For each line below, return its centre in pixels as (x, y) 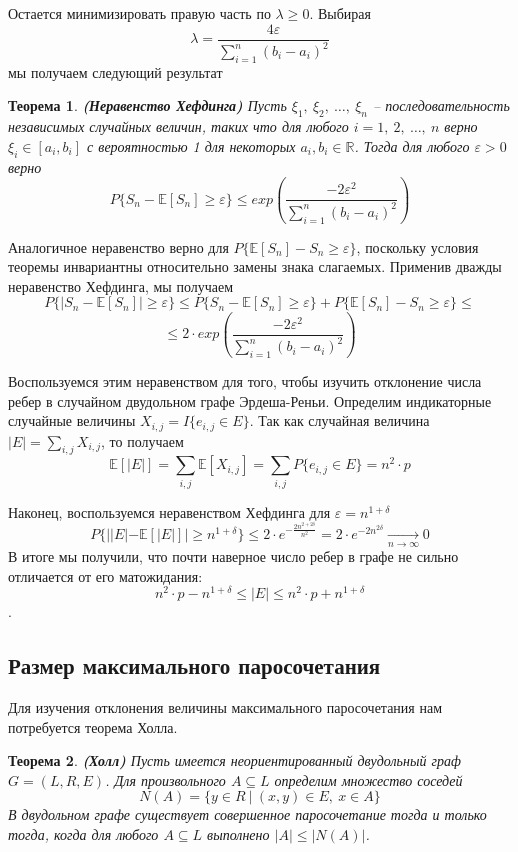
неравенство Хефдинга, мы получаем (121, 285)
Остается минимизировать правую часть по (139, 13)
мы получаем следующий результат (115, 71)
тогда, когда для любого (83, 834)
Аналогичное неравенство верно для (118, 246)
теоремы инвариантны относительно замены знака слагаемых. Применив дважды (255, 266)
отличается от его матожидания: (105, 575)
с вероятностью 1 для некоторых (191, 145)
